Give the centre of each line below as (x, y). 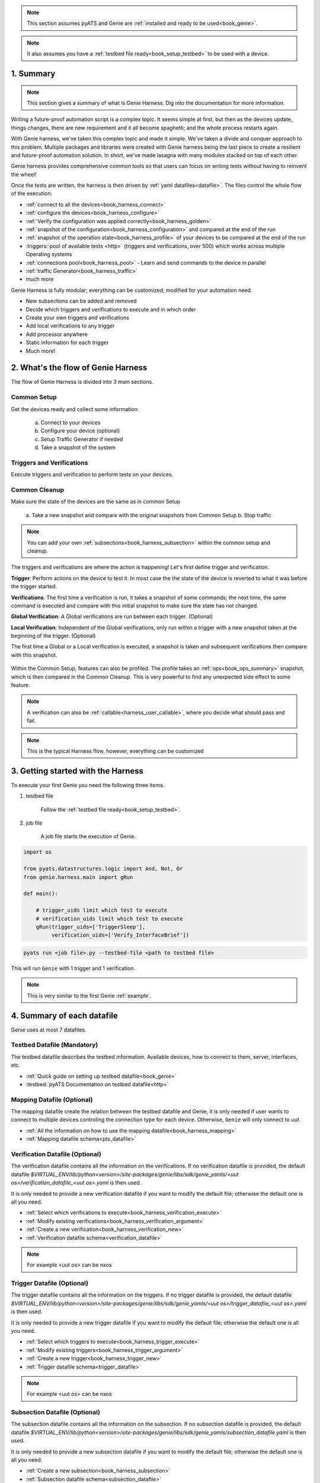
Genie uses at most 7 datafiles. (49, 1030)
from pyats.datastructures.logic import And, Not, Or (103, 869)
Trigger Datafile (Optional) (50, 1283)
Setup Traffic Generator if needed (82, 439)
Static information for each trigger (67, 343)
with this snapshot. (34, 655)
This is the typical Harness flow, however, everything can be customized (115, 751)
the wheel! (24, 174)
